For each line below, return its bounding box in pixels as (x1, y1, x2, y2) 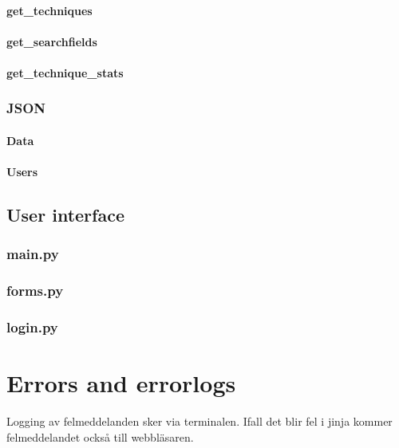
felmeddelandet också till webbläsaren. (6, 428, 194, 445)
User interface (6, 202, 124, 227)
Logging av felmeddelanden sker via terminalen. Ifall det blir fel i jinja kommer (6, 413, 393, 430)
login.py (6, 317, 58, 337)
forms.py (6, 281, 64, 301)
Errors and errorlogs (6, 367, 236, 399)
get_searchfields (6, 33, 97, 49)
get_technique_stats (6, 64, 124, 81)
